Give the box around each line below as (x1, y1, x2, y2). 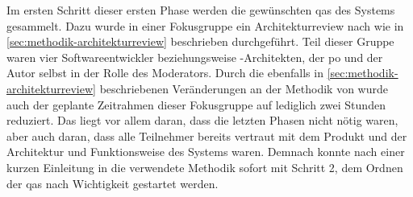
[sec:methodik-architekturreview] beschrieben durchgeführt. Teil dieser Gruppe (6, 33, 394, 50)
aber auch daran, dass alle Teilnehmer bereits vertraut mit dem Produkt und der (6, 127, 407, 144)
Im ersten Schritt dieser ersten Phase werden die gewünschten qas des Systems (6, 2, 395, 18)
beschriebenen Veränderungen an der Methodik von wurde (99, 80, 388, 96)
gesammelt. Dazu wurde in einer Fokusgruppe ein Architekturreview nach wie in (6, 17, 404, 34)
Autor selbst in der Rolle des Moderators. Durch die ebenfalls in (6, 64, 323, 81)
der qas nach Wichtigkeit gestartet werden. (6, 174, 219, 191)
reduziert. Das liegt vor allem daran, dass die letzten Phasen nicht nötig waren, (6, 112, 398, 129)
